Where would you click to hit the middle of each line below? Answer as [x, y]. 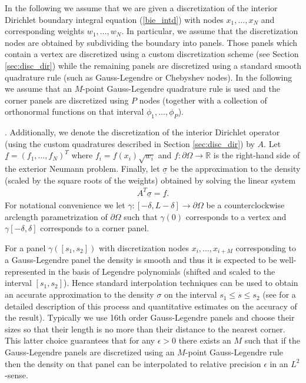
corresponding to [266, 247]
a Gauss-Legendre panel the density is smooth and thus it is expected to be [141, 260]
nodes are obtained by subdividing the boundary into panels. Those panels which [151, 42]
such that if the [272, 340]
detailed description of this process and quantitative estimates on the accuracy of [151, 306]
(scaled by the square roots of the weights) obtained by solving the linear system [150, 180]
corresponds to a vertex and [236, 216]
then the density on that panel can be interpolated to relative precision [133, 363]
